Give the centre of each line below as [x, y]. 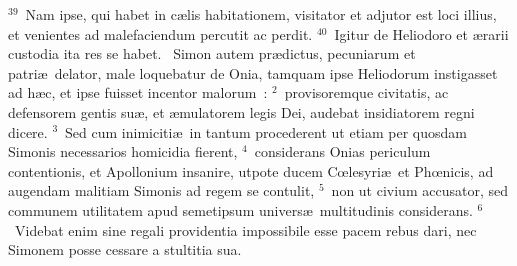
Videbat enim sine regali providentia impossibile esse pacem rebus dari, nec [245, 229]
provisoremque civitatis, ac [366, 92]
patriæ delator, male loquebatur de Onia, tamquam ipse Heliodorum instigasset [253, 72]
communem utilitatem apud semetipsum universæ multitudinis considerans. [240, 209]
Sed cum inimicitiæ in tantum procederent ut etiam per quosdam [266, 131]
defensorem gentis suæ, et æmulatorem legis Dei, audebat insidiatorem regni [241, 111]
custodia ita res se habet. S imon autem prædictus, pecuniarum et [212, 53]
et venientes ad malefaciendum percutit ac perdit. [160, 33]
